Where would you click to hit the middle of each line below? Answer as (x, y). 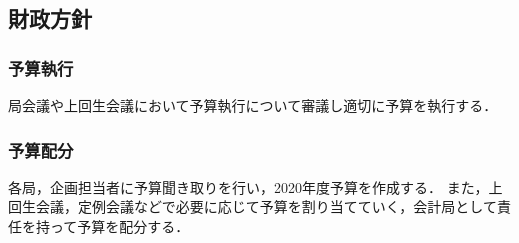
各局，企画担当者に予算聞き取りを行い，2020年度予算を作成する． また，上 (255, 186)
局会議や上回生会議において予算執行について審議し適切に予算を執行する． (253, 105)
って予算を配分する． (119, 226)
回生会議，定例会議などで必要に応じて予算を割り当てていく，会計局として (252, 206)
